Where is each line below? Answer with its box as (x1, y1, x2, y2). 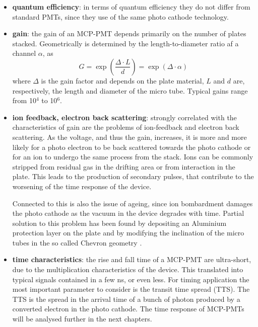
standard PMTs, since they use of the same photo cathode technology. (12, 11, 229, 22)
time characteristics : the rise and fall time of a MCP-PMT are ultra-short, (12, 254, 251, 265)
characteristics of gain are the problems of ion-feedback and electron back (12, 122, 239, 132)
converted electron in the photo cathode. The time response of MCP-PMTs (12, 303, 244, 314)
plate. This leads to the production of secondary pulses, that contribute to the (12, 171, 254, 182)
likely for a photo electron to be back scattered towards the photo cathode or (12, 141, 251, 152)
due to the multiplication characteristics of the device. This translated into (12, 264, 243, 275)
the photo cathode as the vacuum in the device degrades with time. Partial (12, 208, 244, 218)
